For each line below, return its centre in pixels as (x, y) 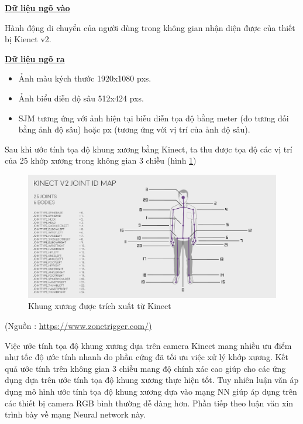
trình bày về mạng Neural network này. (75, 414)
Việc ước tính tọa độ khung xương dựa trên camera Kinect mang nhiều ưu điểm (148, 345)
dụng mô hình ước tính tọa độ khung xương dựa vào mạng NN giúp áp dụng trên (151, 391)
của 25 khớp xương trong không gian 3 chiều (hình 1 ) (101, 160)
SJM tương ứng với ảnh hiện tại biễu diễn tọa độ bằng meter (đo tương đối (154, 118)
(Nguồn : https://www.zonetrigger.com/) (78, 326)
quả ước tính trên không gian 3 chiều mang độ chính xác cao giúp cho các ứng (145, 368)
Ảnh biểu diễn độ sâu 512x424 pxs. (81, 98)
